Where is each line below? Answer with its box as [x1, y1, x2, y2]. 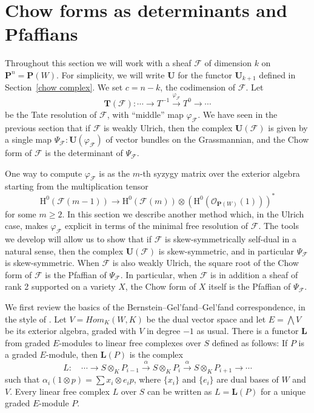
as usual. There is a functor [196, 324, 299, 337]
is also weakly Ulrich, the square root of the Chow [112, 256, 299, 269]
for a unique [261, 384, 306, 397]
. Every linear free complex [10, 384, 110, 397]
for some [5, 207, 36, 220]
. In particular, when [120, 268, 198, 281]
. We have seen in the [198, 108, 278, 120]
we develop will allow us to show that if [5, 232, 152, 245]
